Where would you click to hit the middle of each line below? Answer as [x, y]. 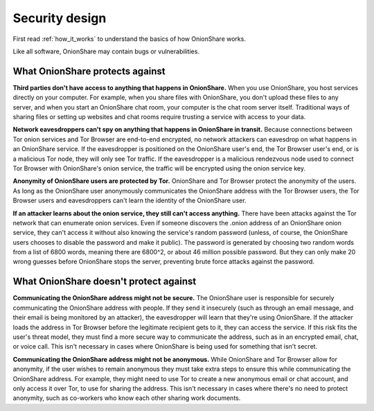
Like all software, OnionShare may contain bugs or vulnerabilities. [106, 51]
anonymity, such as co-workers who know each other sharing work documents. [127, 398]
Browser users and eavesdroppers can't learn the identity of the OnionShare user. [130, 200]
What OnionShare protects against [89, 71]
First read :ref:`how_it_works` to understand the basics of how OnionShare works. [129, 39]
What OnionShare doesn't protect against [105, 282]
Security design [60, 18]
